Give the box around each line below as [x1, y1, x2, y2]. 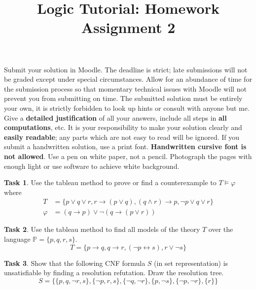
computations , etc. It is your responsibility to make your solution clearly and [4, 122, 242, 132]
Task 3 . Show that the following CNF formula [4, 257, 146, 268]
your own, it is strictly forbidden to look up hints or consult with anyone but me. [4, 102, 250, 113]
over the [208, 224, 233, 234]
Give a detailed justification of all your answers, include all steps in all [4, 112, 227, 123]
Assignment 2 [81, 17, 176, 37]
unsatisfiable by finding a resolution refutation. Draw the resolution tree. [4, 267, 224, 278]
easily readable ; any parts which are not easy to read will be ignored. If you [4, 131, 240, 142]
